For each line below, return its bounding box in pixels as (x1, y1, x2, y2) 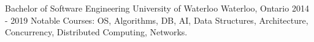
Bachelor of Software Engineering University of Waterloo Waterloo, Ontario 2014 (5, 2, 309, 14)
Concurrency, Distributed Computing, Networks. (5, 26, 188, 38)
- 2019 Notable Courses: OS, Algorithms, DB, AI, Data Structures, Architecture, (5, 13, 308, 26)
